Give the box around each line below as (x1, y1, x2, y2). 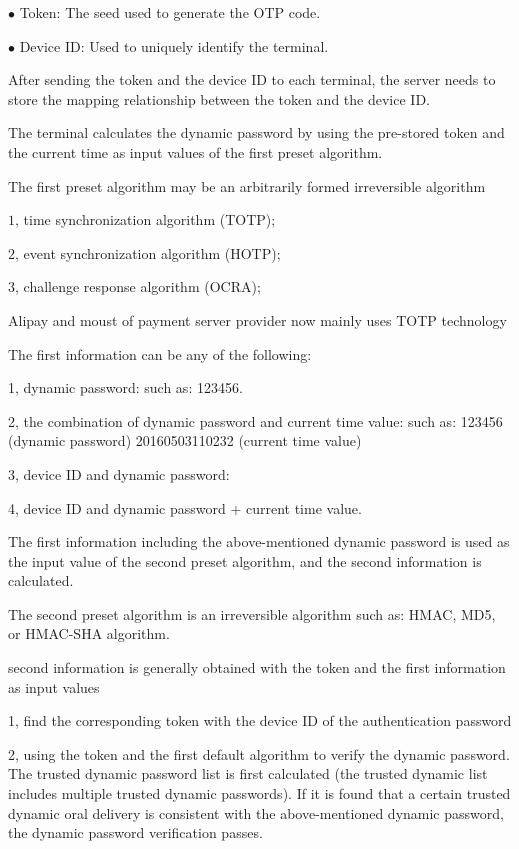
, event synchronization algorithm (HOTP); (15, 242, 281, 263)
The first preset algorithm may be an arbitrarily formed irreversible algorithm (8, 175, 486, 196)
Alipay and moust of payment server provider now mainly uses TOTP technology (8, 309, 507, 330)
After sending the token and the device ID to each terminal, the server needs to (8, 69, 496, 90)
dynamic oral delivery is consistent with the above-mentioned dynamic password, (8, 802, 504, 823)
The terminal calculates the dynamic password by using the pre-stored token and (8, 122, 505, 143)
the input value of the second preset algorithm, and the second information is (8, 550, 482, 571)
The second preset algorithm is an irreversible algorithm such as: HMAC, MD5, (8, 603, 496, 624)
